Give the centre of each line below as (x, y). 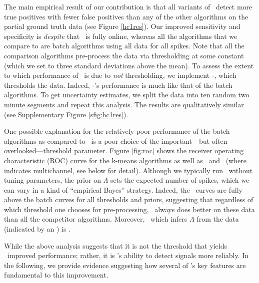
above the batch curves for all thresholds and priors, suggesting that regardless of (129, 199)
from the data (218, 219)
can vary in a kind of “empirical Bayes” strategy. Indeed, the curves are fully (123, 189)
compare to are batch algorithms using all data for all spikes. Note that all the (124, 46)
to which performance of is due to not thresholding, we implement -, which (120, 75)
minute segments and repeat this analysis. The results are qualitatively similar (124, 104)
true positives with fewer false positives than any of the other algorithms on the (126, 16)
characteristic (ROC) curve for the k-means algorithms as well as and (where (125, 160)
